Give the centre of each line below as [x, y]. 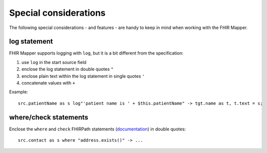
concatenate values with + [48, 83]
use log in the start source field [54, 62]
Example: [19, 92]
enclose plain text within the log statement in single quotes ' [83, 76]
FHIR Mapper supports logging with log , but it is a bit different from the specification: [96, 53]
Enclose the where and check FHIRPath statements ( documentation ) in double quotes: [98, 129]
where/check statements [49, 117]
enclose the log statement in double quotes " [67, 69]
